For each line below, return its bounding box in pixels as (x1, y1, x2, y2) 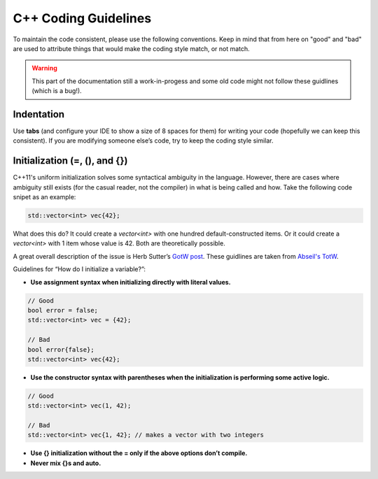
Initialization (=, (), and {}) (13, 155, 128, 167)
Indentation (13, 108, 65, 120)
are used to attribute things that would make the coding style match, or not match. (13, 44, 250, 52)
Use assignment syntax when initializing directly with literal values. (30, 278, 231, 286)
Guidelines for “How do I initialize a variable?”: (13, 265, 146, 273)
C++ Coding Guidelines (13, 10, 152, 26)
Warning (31, 64, 57, 73)
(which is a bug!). (31, 87, 82, 95)
